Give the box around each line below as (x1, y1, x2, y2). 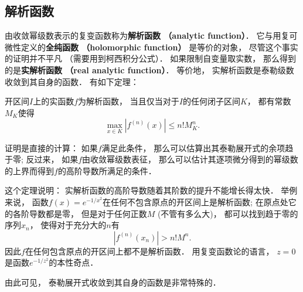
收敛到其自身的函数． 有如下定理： (5, 75, 139, 87)
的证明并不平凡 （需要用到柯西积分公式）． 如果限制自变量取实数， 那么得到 (5, 52, 296, 64)
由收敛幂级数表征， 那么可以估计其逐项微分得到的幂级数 (82, 153, 298, 165)
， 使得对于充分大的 (29, 219, 107, 231)
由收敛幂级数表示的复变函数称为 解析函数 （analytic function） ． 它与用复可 (5, 29, 298, 42)
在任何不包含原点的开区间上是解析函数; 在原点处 (103, 195, 288, 208)
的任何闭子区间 (182, 95, 240, 107)
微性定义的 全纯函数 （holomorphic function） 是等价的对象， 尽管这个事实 (5, 40, 298, 53)
